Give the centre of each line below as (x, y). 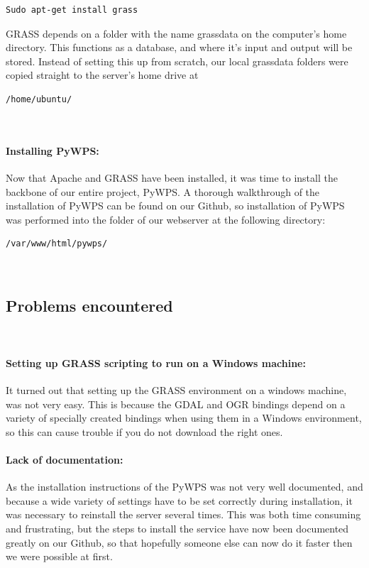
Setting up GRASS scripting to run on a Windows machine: (156, 362)
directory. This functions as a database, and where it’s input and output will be (179, 47)
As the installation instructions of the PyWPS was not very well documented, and (184, 487)
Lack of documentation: (65, 460)
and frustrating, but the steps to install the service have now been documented (177, 529)
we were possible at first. (59, 556)
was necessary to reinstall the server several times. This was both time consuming (183, 514)
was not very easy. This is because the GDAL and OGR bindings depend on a (176, 404)
